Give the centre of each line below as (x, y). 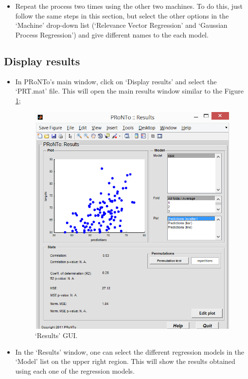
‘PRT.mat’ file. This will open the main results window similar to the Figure (130, 91)
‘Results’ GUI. (56, 335)
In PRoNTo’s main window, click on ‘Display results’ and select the (116, 81)
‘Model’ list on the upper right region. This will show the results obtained (125, 361)
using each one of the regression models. (75, 371)
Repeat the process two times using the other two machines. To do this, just (129, 6)
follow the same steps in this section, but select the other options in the (122, 15)
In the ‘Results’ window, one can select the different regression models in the (130, 351)
